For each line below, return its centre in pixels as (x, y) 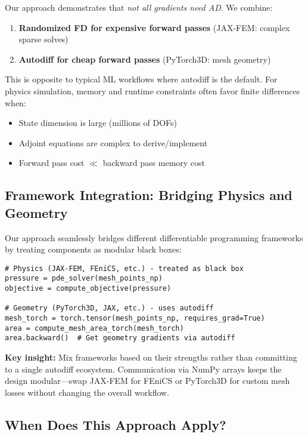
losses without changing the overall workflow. (87, 392)
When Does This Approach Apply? (116, 424)
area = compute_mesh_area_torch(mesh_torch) (94, 328)
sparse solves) (43, 39)
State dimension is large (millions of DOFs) (98, 123)
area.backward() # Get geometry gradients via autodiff (120, 338)
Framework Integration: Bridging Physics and (149, 195)
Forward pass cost (52, 163)
